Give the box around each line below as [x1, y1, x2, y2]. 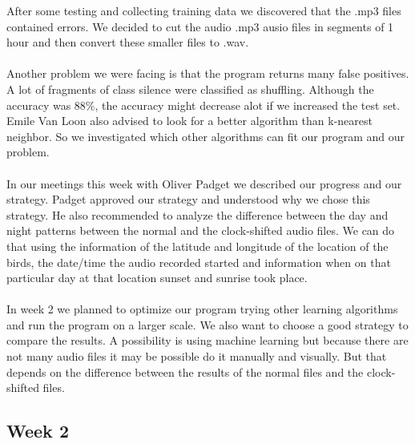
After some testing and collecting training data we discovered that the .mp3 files [6, 2, 401, 18]
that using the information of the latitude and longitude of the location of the [6, 237, 389, 254]
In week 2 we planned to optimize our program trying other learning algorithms [6, 301, 398, 317]
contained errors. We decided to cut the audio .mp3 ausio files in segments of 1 [6, 18, 394, 34]
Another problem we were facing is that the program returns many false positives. [6, 65, 409, 82]
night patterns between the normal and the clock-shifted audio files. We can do [6, 222, 395, 239]
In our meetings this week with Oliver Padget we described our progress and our [6, 175, 402, 192]
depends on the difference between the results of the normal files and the [6, 363, 364, 380]
